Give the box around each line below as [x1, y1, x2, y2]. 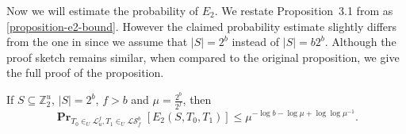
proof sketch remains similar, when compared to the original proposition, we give [6, 48, 400, 65]
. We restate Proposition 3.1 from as [214, 2, 393, 18]
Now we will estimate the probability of [6, 2, 198, 18]
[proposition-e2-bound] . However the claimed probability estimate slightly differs [6, 17, 397, 34]
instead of [232, 33, 280, 50]
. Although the [324, 33, 396, 50]
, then [182, 91, 212, 108]
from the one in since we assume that [6, 33, 188, 50]
